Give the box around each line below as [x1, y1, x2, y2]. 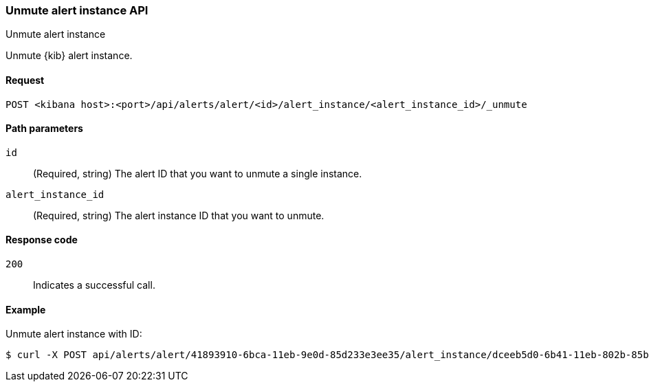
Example [5, 303, 46, 316]
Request [5, 74, 45, 86]
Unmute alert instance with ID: [5, 328, 142, 340]
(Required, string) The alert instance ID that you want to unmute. [33, 209, 324, 221]
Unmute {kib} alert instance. [5, 49, 133, 62]
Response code [5, 234, 78, 246]
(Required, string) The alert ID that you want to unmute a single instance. [33, 167, 362, 179]
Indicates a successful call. [33, 279, 155, 291]
